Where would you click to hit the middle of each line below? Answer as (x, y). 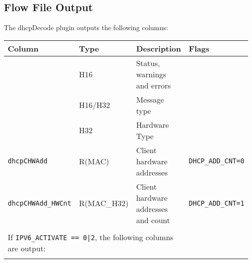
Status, (148, 63)
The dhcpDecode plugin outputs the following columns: (86, 27)
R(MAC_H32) (103, 203)
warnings (151, 74)
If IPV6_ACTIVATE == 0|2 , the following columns (91, 237)
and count (153, 220)
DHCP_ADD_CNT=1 (217, 203)
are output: (27, 248)
